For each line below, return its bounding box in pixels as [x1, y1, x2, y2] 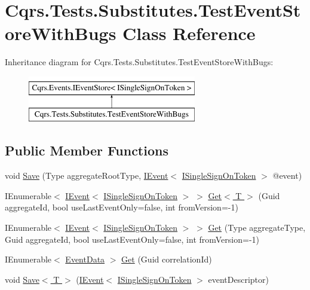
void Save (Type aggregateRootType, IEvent [5, 169, 168, 182]
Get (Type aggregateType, [208, 221, 306, 234]
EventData [65, 253, 105, 265]
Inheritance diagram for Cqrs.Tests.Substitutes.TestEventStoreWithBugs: [5, 56, 274, 68]
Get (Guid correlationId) [121, 253, 212, 265]
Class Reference [122, 21, 256, 45]
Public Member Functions [5, 141, 168, 160]
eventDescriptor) [208, 273, 269, 285]
